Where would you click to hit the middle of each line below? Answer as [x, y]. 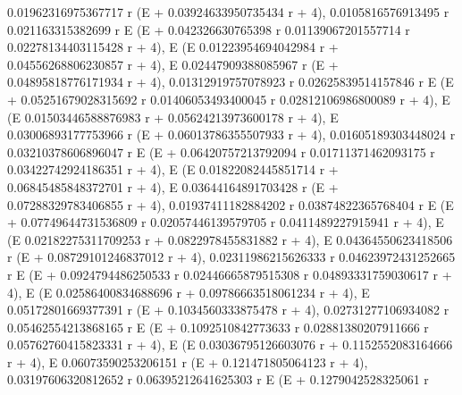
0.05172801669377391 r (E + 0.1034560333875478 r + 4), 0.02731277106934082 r [228, 310]
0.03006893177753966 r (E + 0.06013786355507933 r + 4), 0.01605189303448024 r [231, 134]
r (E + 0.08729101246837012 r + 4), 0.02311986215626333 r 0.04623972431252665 [231, 257]
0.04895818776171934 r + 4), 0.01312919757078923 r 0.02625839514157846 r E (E [231, 82]
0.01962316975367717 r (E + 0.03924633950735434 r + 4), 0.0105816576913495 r [228, 12]
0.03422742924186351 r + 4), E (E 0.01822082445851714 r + [173, 169]
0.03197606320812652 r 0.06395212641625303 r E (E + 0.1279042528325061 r [218, 379]
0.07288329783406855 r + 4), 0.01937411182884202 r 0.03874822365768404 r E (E [231, 204]
